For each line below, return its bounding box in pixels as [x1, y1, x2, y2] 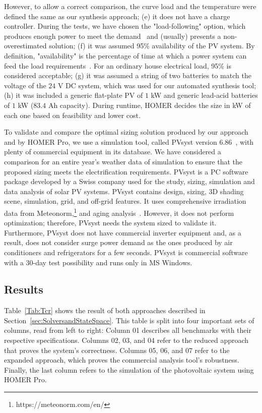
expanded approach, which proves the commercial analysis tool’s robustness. [4, 355, 239, 365]
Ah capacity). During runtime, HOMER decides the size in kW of [48, 99, 251, 110]
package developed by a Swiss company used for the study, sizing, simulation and [4, 176, 255, 187]
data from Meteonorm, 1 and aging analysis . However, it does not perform [4, 206, 234, 218]
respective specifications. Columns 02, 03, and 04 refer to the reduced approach [4, 335, 249, 345]
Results [4, 281, 43, 297]
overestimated [4, 40, 47, 51]
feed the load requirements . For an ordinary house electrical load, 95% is [4, 60, 232, 71]
